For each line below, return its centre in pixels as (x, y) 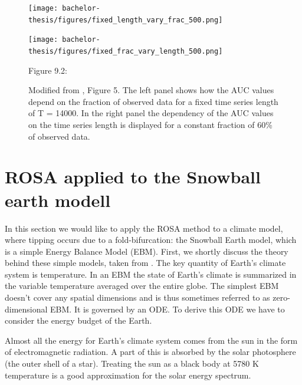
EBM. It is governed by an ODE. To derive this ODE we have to (168, 309)
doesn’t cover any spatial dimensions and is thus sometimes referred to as (137, 297)
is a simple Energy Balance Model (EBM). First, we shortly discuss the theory (147, 251)
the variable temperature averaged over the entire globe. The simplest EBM (142, 286)
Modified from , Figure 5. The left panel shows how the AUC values (151, 90)
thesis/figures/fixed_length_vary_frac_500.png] (126, 20)
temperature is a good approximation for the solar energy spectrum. (128, 375)
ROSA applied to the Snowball (133, 177)
